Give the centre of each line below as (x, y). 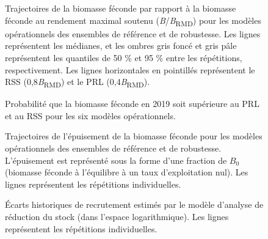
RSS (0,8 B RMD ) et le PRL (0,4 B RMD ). (78, 82)
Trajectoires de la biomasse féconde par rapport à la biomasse (121, 8)
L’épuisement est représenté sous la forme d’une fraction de (116, 160)
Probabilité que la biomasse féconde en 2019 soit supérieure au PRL (132, 104)
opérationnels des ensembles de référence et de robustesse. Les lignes (133, 33)
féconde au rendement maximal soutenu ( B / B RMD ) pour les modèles (133, 21)
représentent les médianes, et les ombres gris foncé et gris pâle (121, 46)
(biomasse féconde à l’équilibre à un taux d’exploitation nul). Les (127, 172)
